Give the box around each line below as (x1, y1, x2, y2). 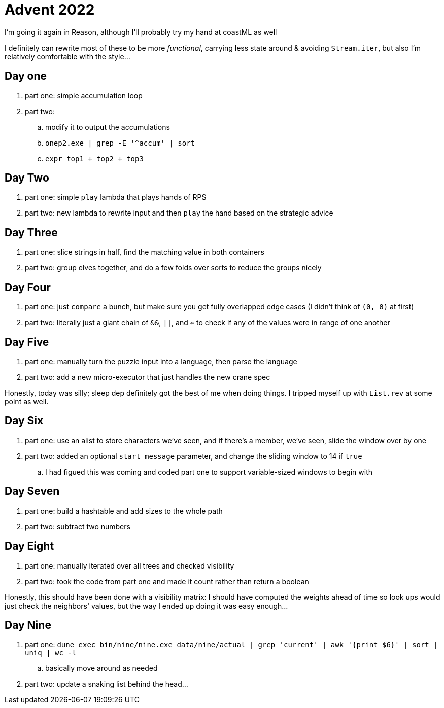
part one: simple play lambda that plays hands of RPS (25, 193, 207, 202)
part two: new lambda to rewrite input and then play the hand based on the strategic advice (25, 208, 333, 218)
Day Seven (5, 485, 60, 498)
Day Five (5, 335, 49, 348)
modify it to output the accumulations (45, 122, 170, 131)
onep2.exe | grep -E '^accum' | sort (45, 138, 195, 147)
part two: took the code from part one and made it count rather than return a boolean (25, 577, 309, 586)
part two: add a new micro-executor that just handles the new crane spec (25, 372, 270, 381)
